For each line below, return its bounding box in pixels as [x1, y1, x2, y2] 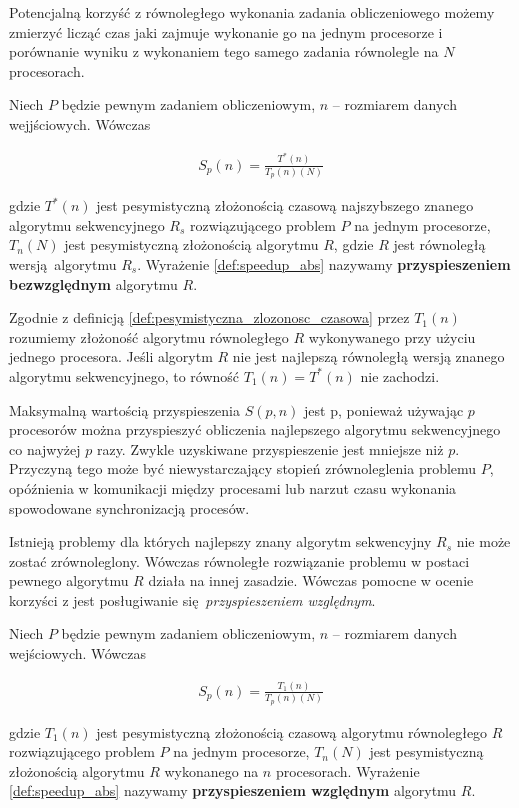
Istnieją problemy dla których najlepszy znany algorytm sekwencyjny [9, 531, 432, 552]
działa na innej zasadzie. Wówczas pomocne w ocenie [148, 570, 474, 591]
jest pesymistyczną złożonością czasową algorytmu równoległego [96, 721, 488, 742]
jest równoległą [393, 234, 486, 255]
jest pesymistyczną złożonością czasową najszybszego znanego [96, 195, 474, 216]
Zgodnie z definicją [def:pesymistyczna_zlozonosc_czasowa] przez [9, 307, 410, 328]
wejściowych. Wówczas [9, 643, 146, 664]
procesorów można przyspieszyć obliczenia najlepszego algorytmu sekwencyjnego [9, 419, 501, 440]
